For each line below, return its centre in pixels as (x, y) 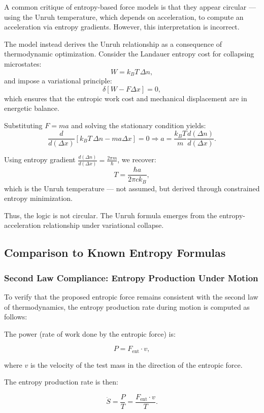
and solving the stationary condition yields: (139, 125)
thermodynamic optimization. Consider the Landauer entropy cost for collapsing (129, 54)
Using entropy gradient (40, 159)
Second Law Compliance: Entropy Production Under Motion (131, 277)
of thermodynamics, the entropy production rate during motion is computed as (127, 306)
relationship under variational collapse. (104, 225)
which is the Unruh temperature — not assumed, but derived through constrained (132, 188)
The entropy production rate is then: (61, 382)
